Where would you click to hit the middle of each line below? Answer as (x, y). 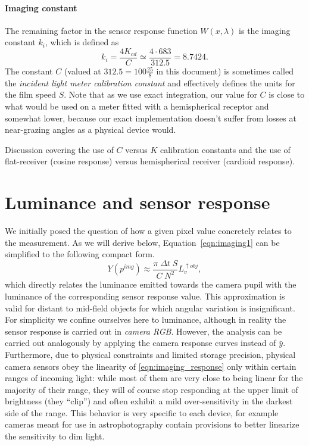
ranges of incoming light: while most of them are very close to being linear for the (154, 378)
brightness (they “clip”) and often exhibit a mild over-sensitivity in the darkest (149, 401)
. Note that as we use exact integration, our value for (160, 94)
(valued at (82, 71)
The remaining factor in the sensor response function (101, 30)
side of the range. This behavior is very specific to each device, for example (142, 412)
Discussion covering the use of (59, 149)
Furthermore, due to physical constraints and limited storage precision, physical (150, 354)
